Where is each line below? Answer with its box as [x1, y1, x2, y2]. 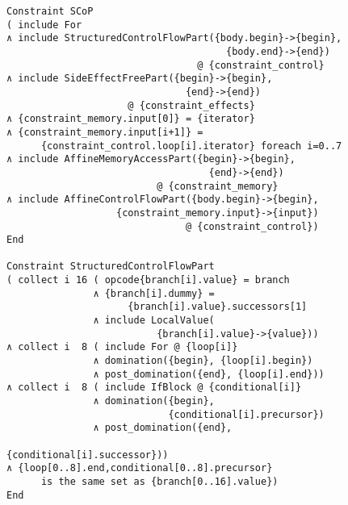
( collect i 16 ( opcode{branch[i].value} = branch [6, 274, 290, 286]
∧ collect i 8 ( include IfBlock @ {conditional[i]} [6, 382, 302, 394]
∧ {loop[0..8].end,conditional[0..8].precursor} [6, 462, 273, 474]
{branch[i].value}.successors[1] [128, 301, 308, 313]
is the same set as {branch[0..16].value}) [40, 475, 279, 487]
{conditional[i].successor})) [6, 449, 169, 461]
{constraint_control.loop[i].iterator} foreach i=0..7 [40, 140, 342, 152]
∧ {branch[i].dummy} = [93, 287, 215, 299]
